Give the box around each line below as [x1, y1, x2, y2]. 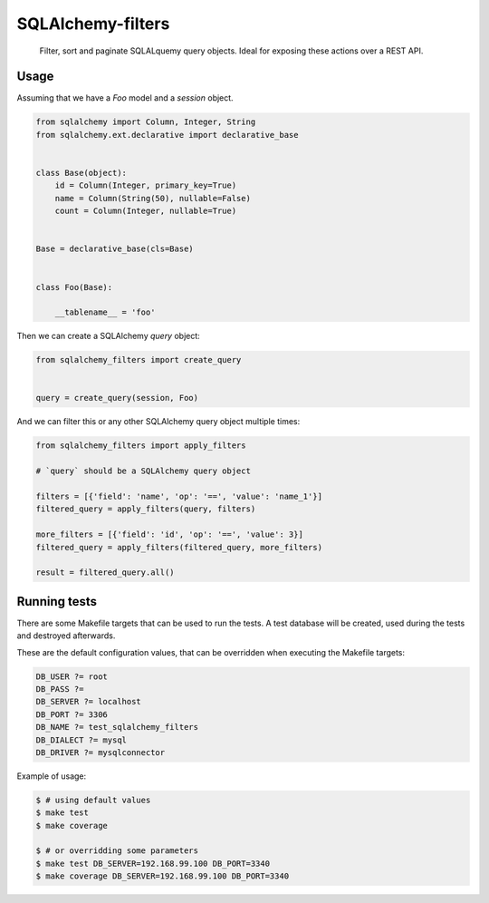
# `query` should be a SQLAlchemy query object [35, 466, 251, 476]
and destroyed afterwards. [16, 630, 116, 641]
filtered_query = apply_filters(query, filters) [35, 504, 256, 514]
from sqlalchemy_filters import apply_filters [35, 441, 246, 451]
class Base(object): [35, 168, 127, 178]
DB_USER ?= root [35, 671, 109, 682]
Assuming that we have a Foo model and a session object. [16, 92, 235, 103]
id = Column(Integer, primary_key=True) [54, 180, 237, 190]
